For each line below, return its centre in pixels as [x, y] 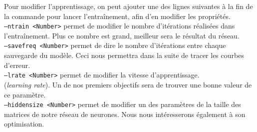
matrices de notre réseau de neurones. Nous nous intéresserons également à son [125, 114]
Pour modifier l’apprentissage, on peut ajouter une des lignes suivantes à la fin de [128, 6]
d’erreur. [17, 65]
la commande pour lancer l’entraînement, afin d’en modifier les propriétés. [117, 16]
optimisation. [24, 124]
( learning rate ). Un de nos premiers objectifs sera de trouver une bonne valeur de [128, 84]
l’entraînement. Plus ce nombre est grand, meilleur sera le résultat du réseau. [122, 35]
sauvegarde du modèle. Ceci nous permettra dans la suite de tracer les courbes [124, 55]
